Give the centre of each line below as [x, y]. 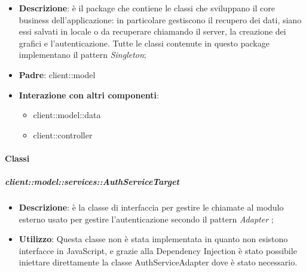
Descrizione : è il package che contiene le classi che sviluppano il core [147, 8]
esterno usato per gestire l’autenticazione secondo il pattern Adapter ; [146, 219]
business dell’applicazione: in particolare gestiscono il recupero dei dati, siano [160, 19]
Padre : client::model [57, 74]
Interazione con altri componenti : [89, 95]
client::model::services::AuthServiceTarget [92, 182]
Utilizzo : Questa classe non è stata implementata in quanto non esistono [153, 239]
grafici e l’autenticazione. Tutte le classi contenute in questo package [144, 43]
